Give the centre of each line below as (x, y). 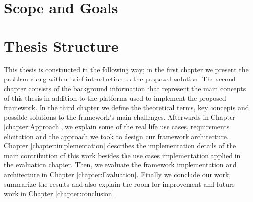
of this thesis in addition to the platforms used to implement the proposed (115, 98)
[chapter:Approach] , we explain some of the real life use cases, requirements (117, 127)
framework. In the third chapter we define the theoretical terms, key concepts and (126, 107)
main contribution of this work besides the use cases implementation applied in (122, 155)
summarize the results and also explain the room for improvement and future (119, 184)
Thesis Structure (61, 46)
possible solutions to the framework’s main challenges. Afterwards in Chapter (120, 117)
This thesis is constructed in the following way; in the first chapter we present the (126, 69)
